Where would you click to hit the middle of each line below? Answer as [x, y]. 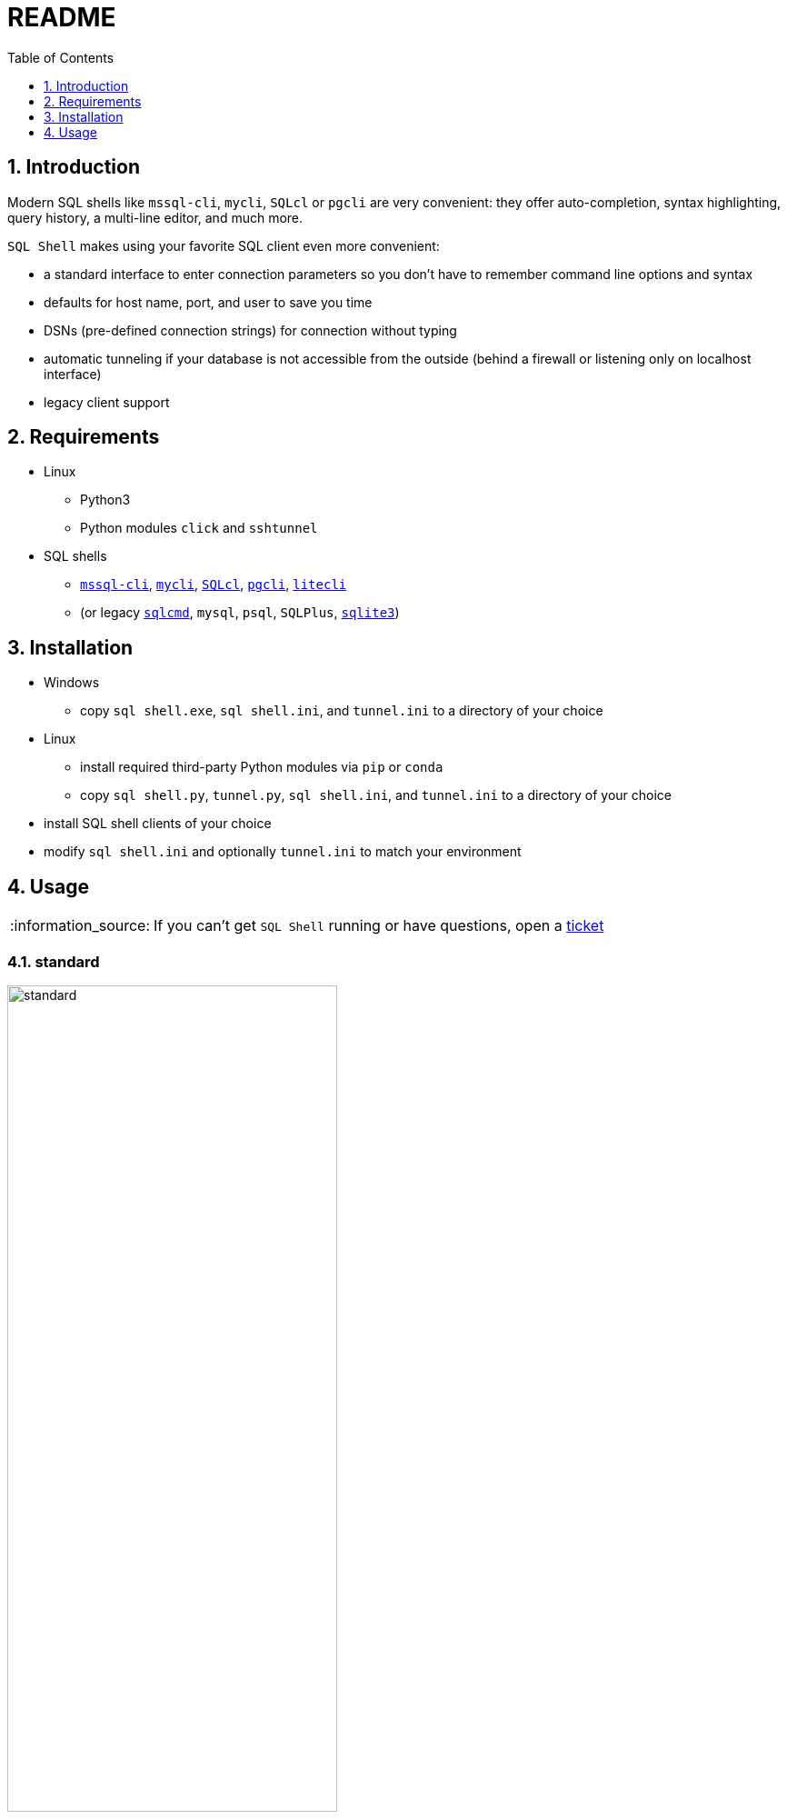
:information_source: [80, 926]
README [62, 17]
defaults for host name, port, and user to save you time [208, 302]
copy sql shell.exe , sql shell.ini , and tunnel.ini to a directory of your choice [342, 711]
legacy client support [107, 402]
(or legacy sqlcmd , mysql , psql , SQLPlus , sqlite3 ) [240, 613]
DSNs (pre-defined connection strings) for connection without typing [250, 330]
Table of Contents [61, 57]
